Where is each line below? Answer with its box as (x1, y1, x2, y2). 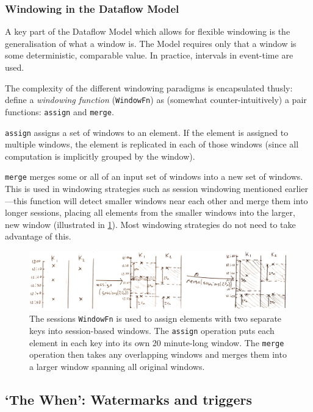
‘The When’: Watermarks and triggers (5, 390, 252, 408)
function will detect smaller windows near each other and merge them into (30, 194, 308, 207)
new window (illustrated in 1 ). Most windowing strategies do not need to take (5, 218, 296, 230)
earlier (284, 182, 309, 194)
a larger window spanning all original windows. (29, 360, 205, 373)
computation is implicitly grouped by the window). (5, 149, 195, 162)
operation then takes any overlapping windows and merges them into (29, 348, 287, 361)
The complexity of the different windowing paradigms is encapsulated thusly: (5, 81, 293, 94)
